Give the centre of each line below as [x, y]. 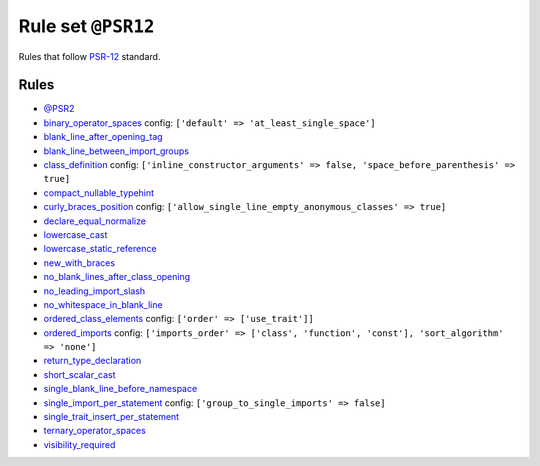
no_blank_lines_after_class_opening [117, 277]
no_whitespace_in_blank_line [103, 304]
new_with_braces [79, 262]
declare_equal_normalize [95, 221]
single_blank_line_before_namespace [120, 389]
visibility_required [79, 444]
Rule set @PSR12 [86, 26]
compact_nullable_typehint [99, 192]
